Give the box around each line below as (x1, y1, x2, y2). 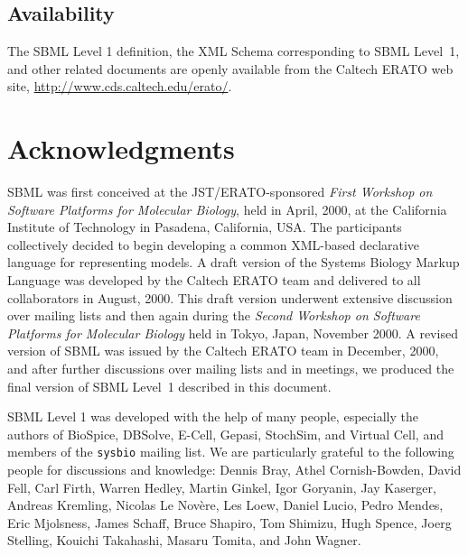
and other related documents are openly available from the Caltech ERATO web (7, 59, 454, 78)
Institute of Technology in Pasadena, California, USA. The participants (7, 217, 402, 236)
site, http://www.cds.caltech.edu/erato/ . (7, 77, 232, 96)
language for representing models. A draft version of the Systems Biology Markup (7, 253, 460, 272)
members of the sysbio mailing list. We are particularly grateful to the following (7, 442, 454, 461)
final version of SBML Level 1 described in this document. (7, 376, 332, 395)
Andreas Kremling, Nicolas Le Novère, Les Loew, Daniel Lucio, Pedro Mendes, (7, 495, 444, 514)
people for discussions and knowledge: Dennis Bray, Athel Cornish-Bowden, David (7, 460, 462, 479)
